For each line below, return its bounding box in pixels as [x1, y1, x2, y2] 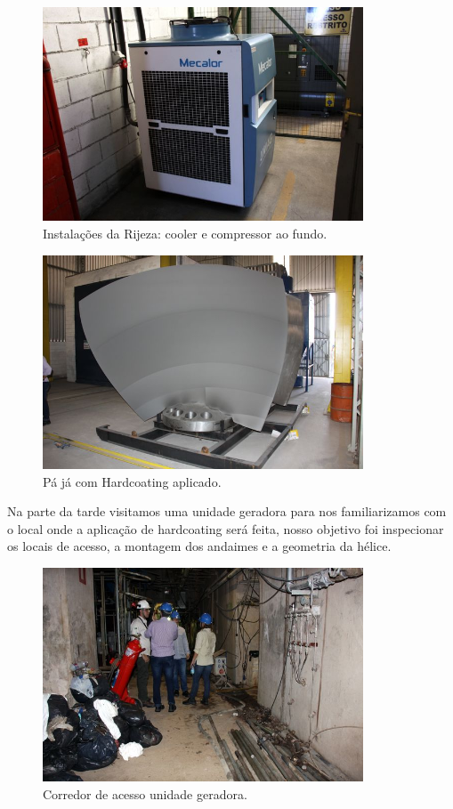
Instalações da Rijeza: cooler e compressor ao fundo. [43, 224, 328, 243]
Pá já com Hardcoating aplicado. [43, 472, 222, 490]
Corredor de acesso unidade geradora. [43, 785, 247, 804]
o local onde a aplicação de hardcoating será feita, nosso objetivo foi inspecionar [7, 519, 444, 538]
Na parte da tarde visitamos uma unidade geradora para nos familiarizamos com [7, 502, 447, 521]
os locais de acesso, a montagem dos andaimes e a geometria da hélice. [7, 537, 392, 555]
